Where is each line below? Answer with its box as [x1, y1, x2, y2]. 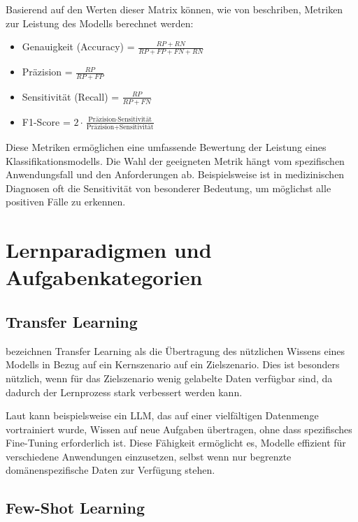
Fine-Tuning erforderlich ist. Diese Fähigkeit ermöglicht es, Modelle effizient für [6, 435, 346, 450]
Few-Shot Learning [6, 497, 145, 519]
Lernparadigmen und [6, 235, 212, 264]
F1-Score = [22, 114, 71, 129]
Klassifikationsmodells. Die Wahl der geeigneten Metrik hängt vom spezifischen [6, 153, 345, 168]
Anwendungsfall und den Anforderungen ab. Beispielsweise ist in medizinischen [6, 167, 345, 182]
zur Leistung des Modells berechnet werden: [6, 15, 194, 30]
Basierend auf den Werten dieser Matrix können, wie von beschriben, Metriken [6, 2, 343, 16]
